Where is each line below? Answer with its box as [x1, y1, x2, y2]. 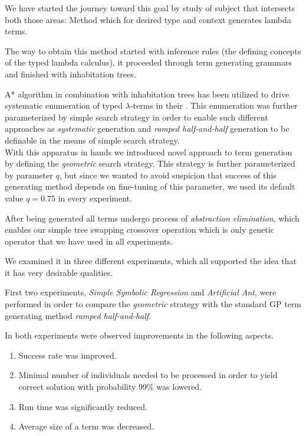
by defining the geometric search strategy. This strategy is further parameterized [5, 157, 295, 170]
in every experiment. [58, 191, 132, 204]
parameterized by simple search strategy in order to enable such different [5, 110, 268, 123]
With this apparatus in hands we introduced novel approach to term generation [5, 145, 292, 158]
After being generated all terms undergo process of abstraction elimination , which [5, 212, 300, 224]
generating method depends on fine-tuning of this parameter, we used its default [5, 180, 295, 193]
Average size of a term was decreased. [18, 420, 154, 432]
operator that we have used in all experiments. [5, 235, 173, 247]
